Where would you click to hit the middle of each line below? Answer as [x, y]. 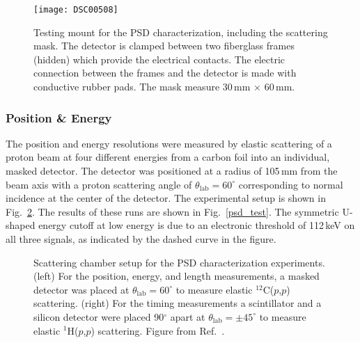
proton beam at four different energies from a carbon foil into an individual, [168, 157]
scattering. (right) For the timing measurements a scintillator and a [178, 303]
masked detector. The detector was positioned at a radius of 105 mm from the [172, 171]
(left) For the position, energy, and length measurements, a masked [177, 276]
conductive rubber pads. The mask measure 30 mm [142, 87]
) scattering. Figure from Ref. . [158, 330]
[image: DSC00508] [76, 10]
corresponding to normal [291, 184]
